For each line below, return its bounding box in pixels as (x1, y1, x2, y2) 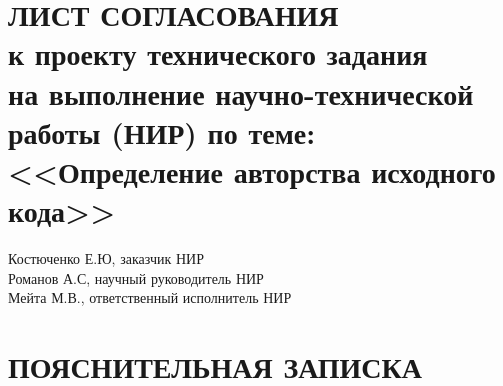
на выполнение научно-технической (8, 72, 474, 113)
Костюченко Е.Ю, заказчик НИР (8, 248, 204, 269)
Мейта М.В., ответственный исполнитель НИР (8, 287, 292, 308)
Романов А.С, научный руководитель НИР (8, 267, 264, 288)
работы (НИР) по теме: (8, 111, 316, 152)
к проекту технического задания (8, 33, 428, 74)
